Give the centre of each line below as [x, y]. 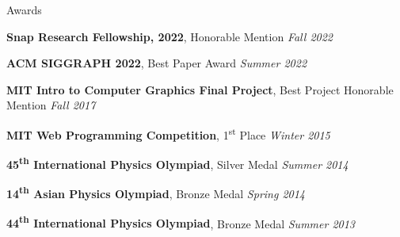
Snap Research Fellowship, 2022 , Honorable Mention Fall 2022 [170, 36]
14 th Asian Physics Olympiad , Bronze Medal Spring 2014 [156, 193]
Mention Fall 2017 [51, 105]
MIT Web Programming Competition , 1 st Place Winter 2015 [168, 133]
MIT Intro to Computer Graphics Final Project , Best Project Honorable [200, 89]
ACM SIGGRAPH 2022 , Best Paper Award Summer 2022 [157, 63]
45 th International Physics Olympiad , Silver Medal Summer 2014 [177, 163]
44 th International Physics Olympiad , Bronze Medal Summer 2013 [181, 222]
